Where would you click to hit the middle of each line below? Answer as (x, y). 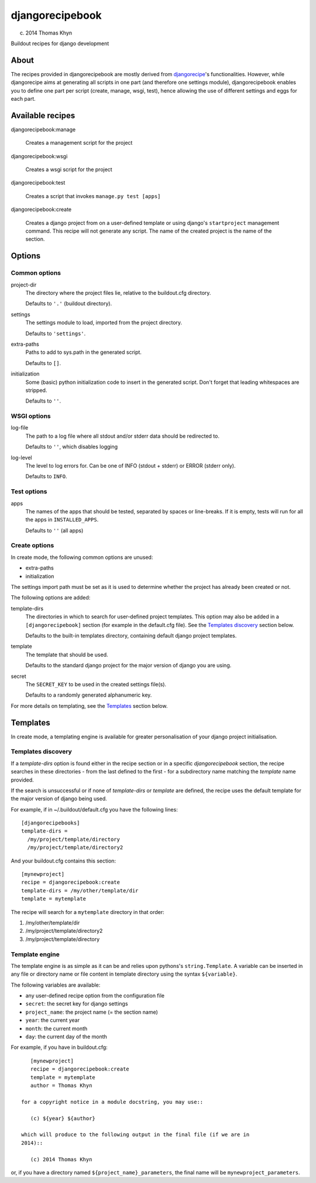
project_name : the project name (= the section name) (92, 1012)
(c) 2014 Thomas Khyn (61, 1159)
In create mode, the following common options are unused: (82, 557)
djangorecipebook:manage (43, 129)
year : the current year (53, 1020)
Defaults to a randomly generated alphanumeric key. (89, 695)
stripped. (36, 390)
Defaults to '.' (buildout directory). (69, 304)
